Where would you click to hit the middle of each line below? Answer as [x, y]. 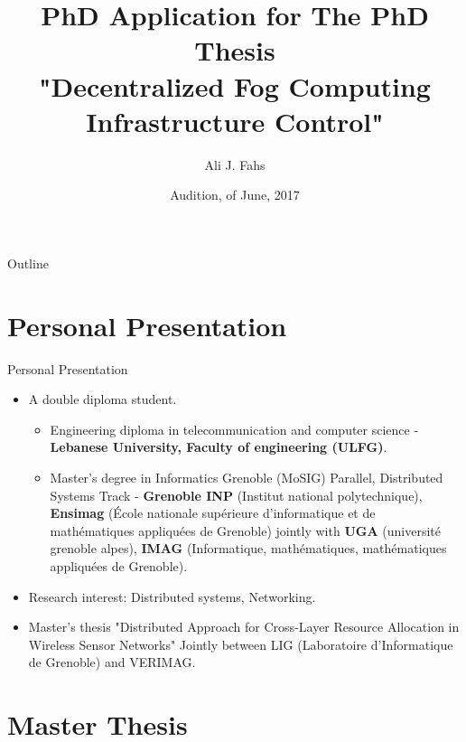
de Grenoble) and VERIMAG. [112, 662]
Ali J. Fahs [235, 164]
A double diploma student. [103, 399]
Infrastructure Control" [235, 121]
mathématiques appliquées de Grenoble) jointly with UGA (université [245, 530]
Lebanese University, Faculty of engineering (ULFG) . [219, 447]
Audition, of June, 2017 [235, 195]
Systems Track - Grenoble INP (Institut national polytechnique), [236, 495]
